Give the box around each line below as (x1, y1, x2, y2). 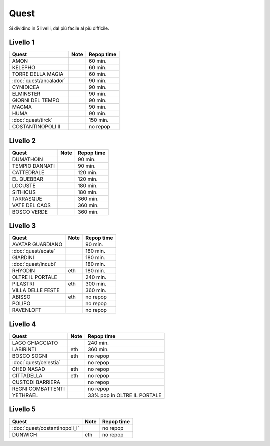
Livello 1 (9, 38, 35, 47)
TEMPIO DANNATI (12, 162, 55, 169)
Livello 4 (9, 320, 36, 328)
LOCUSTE (12, 182, 36, 189)
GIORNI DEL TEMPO (12, 97, 60, 104)
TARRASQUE (12, 195, 42, 202)
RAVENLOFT (12, 307, 42, 314)
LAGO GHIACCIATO (12, 339, 58, 346)
